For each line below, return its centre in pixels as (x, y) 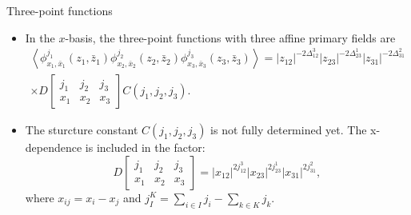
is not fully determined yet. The (289, 130)
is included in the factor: (145, 147)
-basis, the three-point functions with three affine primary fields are (230, 37)
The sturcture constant (82, 130)
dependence (54, 147)
